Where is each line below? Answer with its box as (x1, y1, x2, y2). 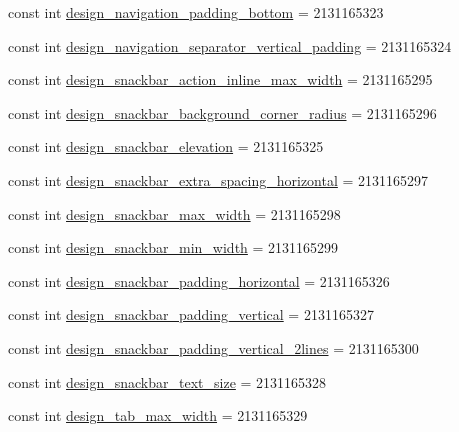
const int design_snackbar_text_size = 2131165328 (8, 371, 327, 392)
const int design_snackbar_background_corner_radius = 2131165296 (8, 102, 437, 123)
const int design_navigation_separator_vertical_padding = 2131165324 (8, 35, 452, 56)
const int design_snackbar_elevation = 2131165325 (8, 136, 324, 157)
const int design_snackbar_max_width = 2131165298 (8, 203, 341, 224)
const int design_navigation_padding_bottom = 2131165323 (8, 2, 384, 22)
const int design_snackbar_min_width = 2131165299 (8, 237, 339, 258)
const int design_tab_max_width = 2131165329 (8, 405, 308, 426)
